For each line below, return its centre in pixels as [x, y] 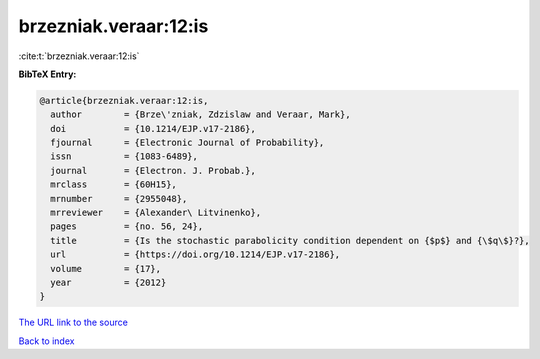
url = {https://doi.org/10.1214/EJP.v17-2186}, [195, 254]
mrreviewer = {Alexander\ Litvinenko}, [156, 213]
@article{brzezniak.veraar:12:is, [124, 100]
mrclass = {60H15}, [113, 184]
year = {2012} [108, 282]
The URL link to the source [73, 322]
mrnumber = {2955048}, [119, 198]
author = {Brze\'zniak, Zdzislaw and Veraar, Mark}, [200, 114]
